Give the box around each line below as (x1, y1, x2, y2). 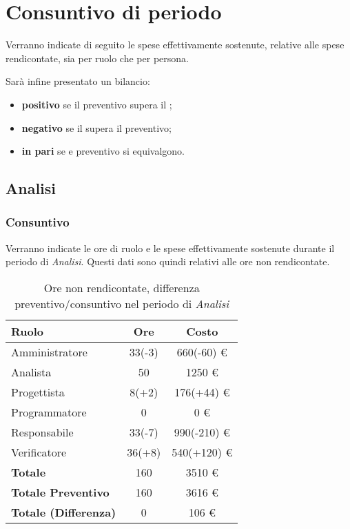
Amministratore (11, 343, 87, 360)
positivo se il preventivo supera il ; (21, 97, 172, 111)
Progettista (11, 383, 65, 400)
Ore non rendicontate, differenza (43, 279, 200, 296)
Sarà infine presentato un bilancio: (6, 74, 150, 88)
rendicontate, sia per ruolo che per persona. (6, 50, 189, 65)
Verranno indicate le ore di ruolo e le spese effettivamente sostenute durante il (6, 240, 335, 255)
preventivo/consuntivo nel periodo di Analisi (14, 295, 229, 311)
